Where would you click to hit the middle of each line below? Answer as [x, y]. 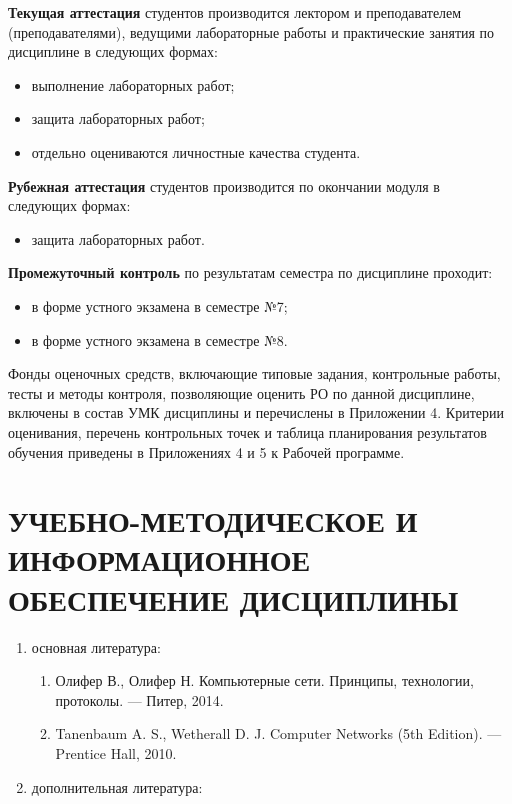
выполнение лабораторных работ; [133, 84]
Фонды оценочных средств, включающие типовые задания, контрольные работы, [254, 373]
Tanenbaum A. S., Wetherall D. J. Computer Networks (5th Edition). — [278, 733]
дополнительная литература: [117, 786]
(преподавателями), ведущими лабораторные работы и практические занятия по [251, 31]
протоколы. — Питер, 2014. [139, 699]
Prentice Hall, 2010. [116, 752]
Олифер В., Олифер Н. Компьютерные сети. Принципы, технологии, [264, 680]
